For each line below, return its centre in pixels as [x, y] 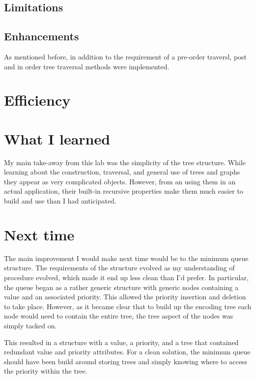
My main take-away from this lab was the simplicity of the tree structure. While [125, 162]
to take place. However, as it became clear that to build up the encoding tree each [128, 306]
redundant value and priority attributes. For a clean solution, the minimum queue [127, 352]
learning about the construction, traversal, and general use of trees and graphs [122, 172]
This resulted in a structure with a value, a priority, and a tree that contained [121, 342]
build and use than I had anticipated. [60, 201]
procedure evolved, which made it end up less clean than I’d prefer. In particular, [126, 277]
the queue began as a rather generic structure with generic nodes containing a [121, 287]
